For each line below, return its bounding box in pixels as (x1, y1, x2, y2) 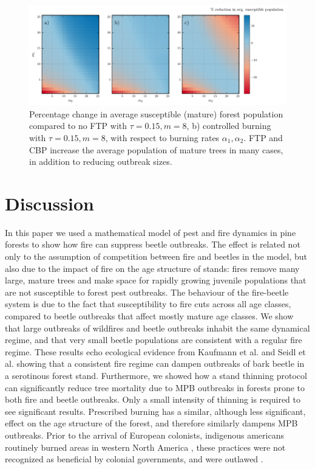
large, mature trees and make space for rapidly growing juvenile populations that (5, 274, 307, 287)
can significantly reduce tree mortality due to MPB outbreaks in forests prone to (5, 381, 305, 394)
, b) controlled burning (186, 119, 271, 132)
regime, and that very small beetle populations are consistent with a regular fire (5, 333, 302, 346)
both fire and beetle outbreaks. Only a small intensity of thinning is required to (5, 393, 301, 406)
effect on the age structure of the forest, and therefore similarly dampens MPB (5, 417, 298, 429)
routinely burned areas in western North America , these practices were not (5, 440, 286, 453)
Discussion (5, 190, 94, 215)
